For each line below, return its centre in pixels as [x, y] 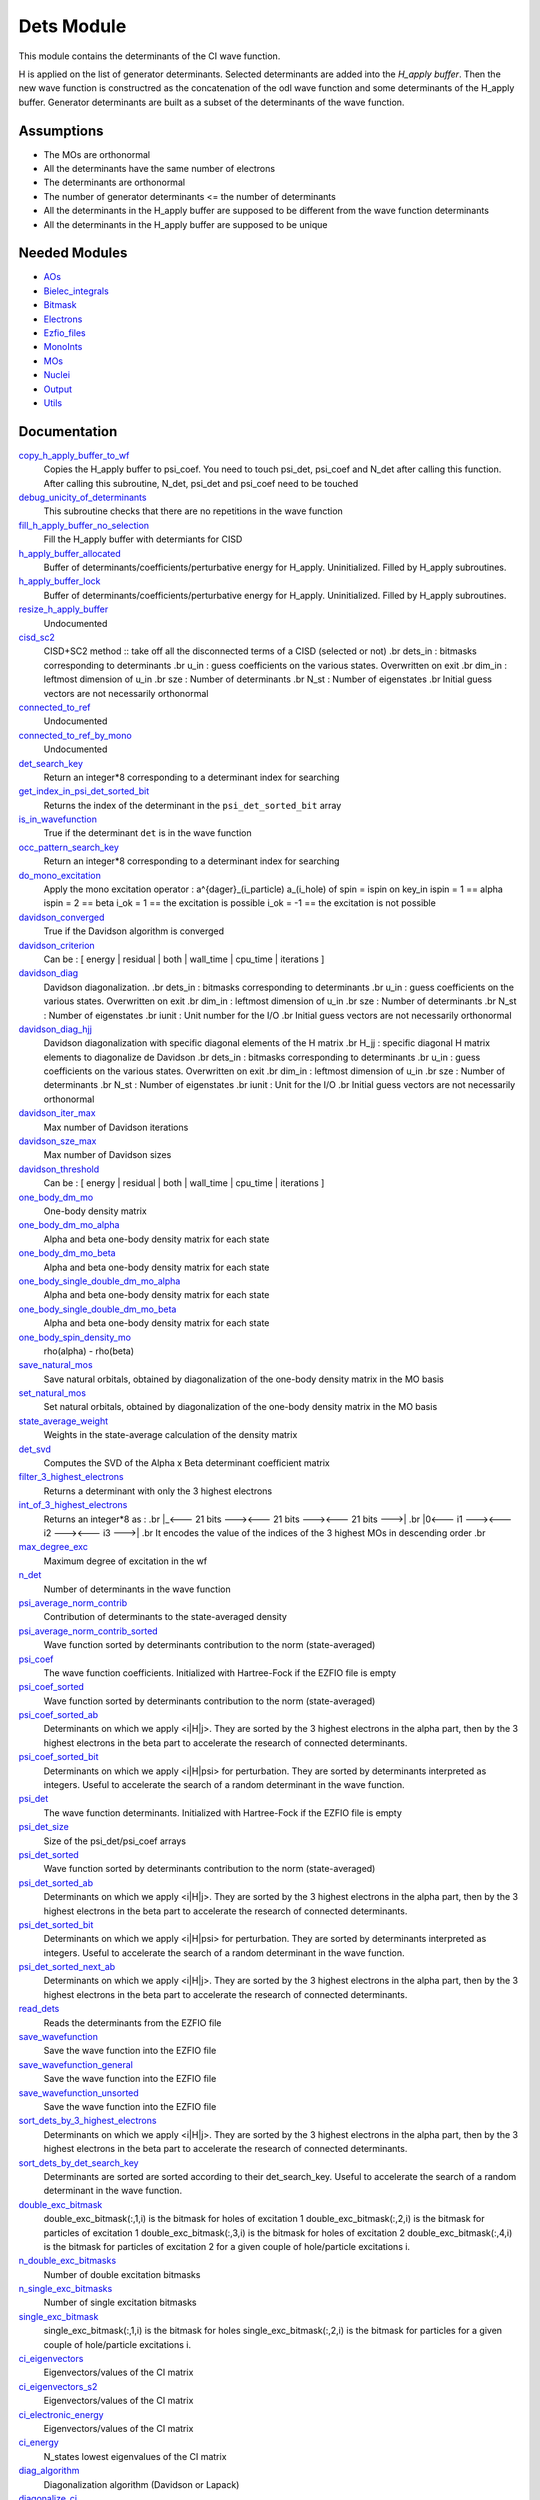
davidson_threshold [59, 1169]
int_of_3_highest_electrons [73, 1505]
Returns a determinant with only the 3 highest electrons [158, 1491]
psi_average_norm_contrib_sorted [88, 1631]
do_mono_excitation [60, 875]
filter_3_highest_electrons [71, 1477]
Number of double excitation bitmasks [122, 2274]
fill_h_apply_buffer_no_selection [84, 525]
